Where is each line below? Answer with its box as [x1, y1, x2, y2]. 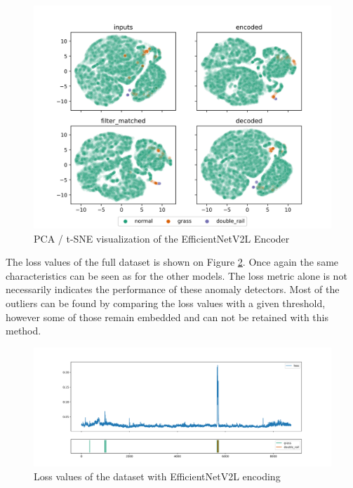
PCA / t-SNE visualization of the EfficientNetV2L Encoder [34, 231, 290, 245]
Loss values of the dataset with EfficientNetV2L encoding [34, 468, 281, 483]
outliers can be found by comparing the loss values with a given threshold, [6, 295, 326, 310]
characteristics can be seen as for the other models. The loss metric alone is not [6, 268, 347, 283]
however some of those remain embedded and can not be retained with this [6, 309, 328, 324]
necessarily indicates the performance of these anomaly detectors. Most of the [6, 282, 340, 297]
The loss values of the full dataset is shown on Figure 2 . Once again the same [6, 255, 339, 269]
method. [6, 323, 41, 338]
